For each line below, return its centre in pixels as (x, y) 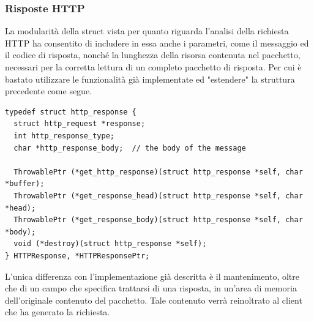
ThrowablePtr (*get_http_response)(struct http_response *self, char (158, 172)
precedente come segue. (49, 91)
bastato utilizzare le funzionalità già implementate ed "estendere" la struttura (150, 79)
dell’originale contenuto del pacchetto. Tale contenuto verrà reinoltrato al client (154, 300)
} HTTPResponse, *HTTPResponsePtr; (77, 256)
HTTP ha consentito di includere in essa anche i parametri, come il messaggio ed (157, 43)
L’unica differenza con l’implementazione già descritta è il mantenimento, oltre (152, 276)
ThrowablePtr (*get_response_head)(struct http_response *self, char (158, 196)
